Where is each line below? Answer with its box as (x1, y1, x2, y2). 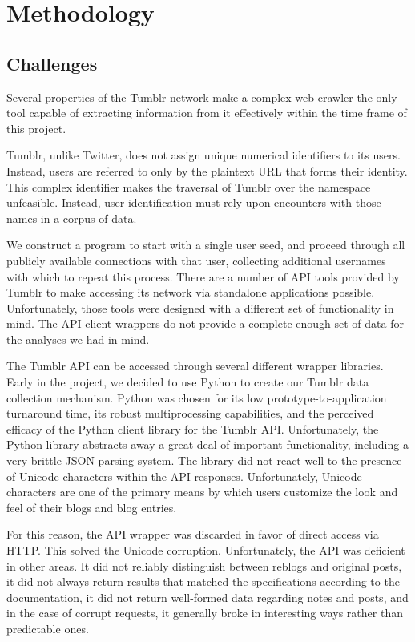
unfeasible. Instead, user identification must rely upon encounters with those (6, 194, 381, 211)
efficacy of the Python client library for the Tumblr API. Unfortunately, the (6, 420, 379, 437)
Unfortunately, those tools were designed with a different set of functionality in (6, 299, 394, 316)
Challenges (6, 50, 98, 75)
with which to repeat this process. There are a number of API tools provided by (6, 268, 400, 285)
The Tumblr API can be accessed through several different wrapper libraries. (6, 357, 384, 374)
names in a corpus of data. (6, 209, 137, 226)
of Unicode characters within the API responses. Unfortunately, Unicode (6, 467, 362, 484)
